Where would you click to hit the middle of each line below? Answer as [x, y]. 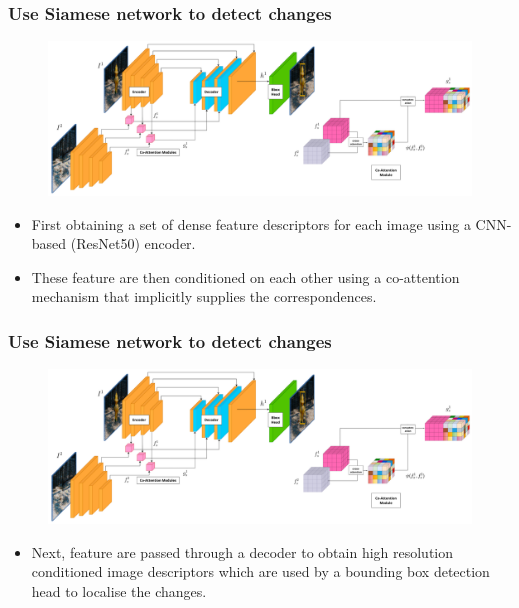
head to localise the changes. [119, 590]
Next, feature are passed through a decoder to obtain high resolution [242, 551]
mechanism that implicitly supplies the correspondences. [204, 296]
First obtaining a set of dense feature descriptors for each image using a [251, 223]
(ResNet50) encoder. [133, 243]
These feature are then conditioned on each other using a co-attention [245, 276]
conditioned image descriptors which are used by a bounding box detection [260, 571]
